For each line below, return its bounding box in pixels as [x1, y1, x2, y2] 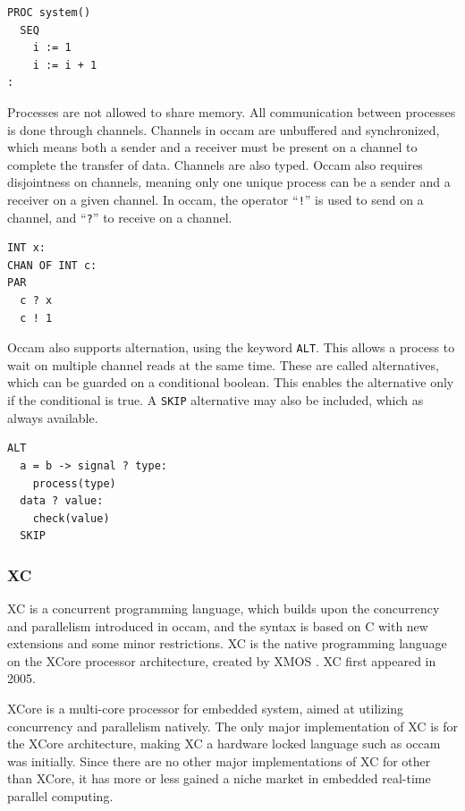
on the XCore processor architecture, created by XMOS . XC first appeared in [7, 651, 436, 670]
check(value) [32, 511, 110, 525]
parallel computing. [7, 787, 114, 806]
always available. [7, 408, 98, 427]
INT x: [7, 241, 46, 255]
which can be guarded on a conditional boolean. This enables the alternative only [7, 373, 454, 392]
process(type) [32, 477, 116, 490]
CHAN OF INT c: [7, 258, 97, 272]
